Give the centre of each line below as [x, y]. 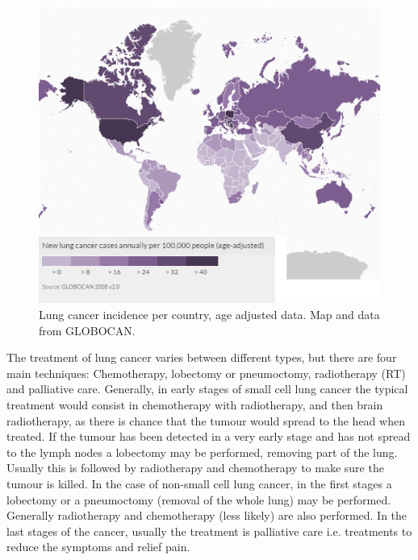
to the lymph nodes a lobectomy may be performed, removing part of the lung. [202, 452]
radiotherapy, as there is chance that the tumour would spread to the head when [206, 420]
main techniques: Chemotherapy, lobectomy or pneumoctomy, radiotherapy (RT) [206, 373]
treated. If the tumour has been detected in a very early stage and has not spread [209, 436]
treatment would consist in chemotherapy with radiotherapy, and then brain [195, 404]
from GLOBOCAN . [87, 330]
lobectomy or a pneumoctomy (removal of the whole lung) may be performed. [199, 499]
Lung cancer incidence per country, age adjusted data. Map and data [209, 314]
